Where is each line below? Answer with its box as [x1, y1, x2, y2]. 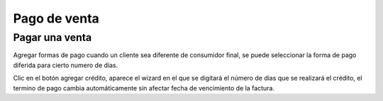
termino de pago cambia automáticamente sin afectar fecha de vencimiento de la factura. [13, 83, 275, 92]
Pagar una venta [13, 31, 92, 44]
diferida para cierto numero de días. [13, 61, 118, 69]
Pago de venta [13, 11, 99, 26]
